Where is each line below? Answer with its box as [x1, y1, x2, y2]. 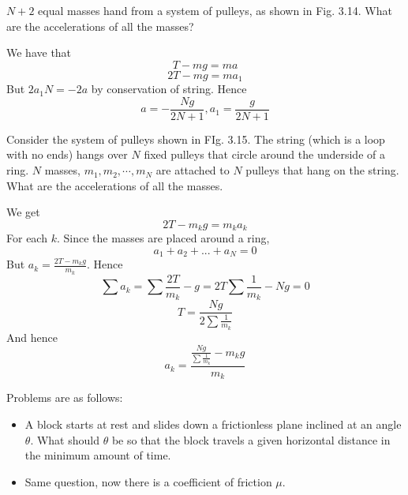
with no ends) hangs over [6, 146, 128, 163]
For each [6, 230, 47, 246]
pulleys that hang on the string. [245, 162, 399, 178]
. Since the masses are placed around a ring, [56, 230, 270, 246]
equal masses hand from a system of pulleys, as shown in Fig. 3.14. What [38, 2, 392, 18]
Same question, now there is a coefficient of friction [24, 473, 272, 489]
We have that [6, 44, 72, 61]
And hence [6, 328, 58, 345]
